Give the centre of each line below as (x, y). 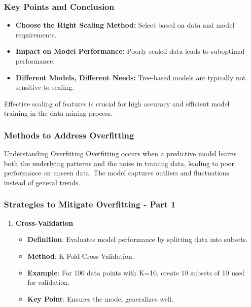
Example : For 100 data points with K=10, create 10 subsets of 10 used (136, 272)
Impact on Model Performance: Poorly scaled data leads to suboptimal (130, 51)
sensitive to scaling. (45, 87)
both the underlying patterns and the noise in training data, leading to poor (119, 163)
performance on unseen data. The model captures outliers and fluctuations (117, 173)
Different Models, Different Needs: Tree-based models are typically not (131, 77)
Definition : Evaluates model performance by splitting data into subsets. (138, 239)
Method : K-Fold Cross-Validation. (81, 256)
